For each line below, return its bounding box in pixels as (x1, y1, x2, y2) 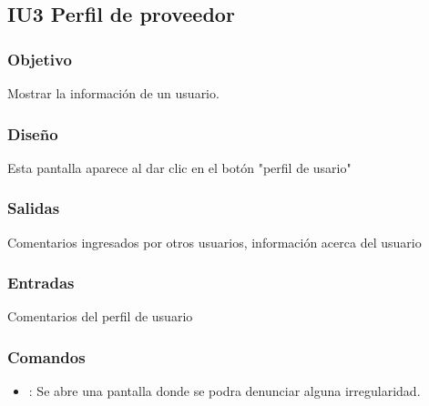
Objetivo (7, 47, 72, 70)
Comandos (7, 345, 86, 368)
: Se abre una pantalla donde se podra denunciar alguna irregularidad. (28, 381, 421, 401)
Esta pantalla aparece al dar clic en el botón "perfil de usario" (7, 157, 352, 177)
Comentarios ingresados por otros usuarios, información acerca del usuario (7, 232, 422, 251)
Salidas (7, 197, 60, 219)
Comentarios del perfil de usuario (7, 307, 193, 326)
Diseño (7, 122, 58, 145)
